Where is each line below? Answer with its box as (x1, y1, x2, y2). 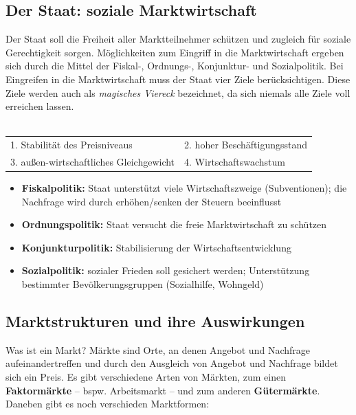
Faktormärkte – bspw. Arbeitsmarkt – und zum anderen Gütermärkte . (5, 383, 320, 397)
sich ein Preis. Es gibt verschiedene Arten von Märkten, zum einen (5, 370, 287, 383)
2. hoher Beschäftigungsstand (184, 137, 308, 152)
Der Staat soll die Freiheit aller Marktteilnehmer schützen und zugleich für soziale (5, 32, 351, 46)
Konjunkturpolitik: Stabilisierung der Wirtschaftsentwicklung (21, 240, 291, 254)
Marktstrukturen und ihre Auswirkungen (5, 311, 305, 331)
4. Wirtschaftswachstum (184, 154, 285, 168)
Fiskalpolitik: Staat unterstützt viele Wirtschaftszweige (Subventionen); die (21, 181, 347, 195)
